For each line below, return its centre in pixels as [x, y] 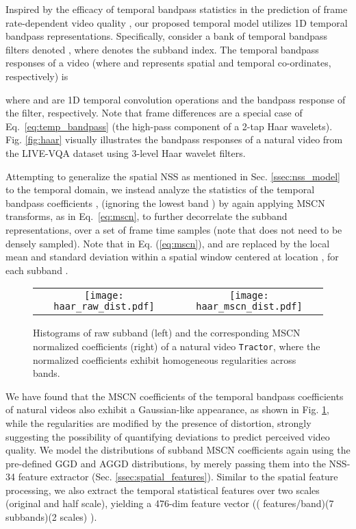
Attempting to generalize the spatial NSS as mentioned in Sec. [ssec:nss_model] [173, 176]
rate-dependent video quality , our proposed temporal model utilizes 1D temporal [177, 22]
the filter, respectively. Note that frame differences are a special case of [154, 113]
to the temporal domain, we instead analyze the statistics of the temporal [160, 189]
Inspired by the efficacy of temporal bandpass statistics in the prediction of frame [177, 9]
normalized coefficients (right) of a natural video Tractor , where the [177, 346]
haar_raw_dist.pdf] [104, 307]
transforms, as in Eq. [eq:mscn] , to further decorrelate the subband [147, 216]
